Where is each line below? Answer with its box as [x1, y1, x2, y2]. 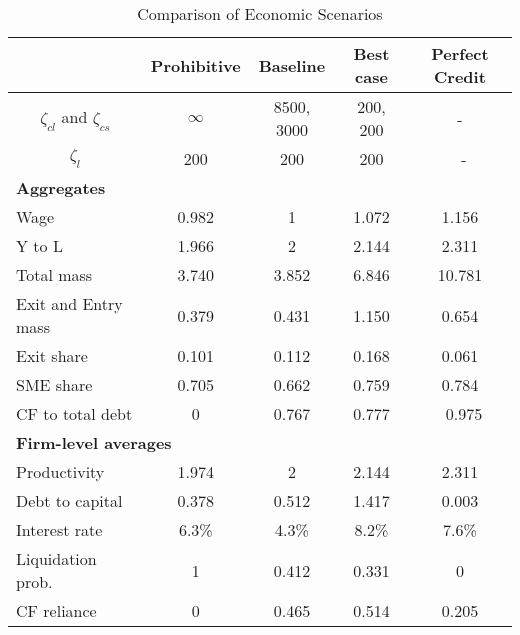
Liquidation [16, 547, 97, 570]
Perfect [431, 42, 489, 65]
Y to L [16, 234, 63, 257]
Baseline [258, 53, 326, 77]
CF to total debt [16, 402, 133, 425]
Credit [434, 65, 486, 88]
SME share [16, 373, 93, 396]
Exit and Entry [16, 292, 123, 315]
